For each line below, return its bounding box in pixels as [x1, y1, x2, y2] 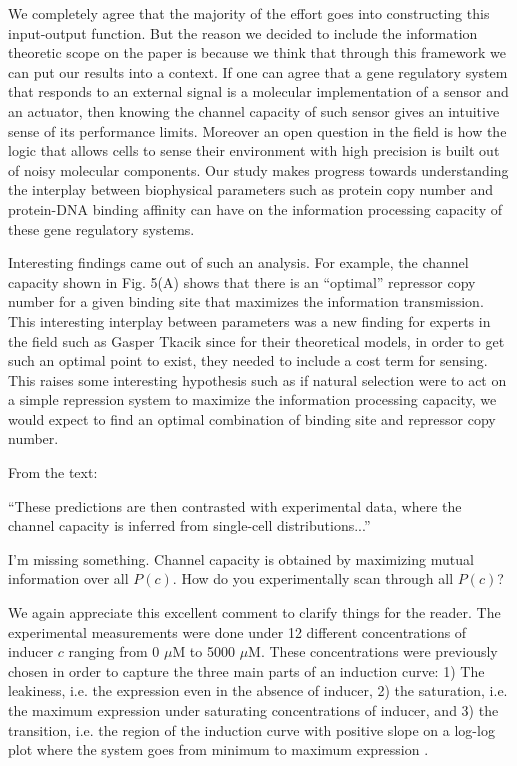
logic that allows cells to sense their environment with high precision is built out [8, 140, 500, 161]
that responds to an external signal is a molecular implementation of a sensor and [8, 81, 509, 102]
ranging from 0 [68, 641, 160, 662]
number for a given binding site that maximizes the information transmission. [8, 291, 484, 312]
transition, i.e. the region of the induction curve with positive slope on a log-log [8, 719, 495, 740]
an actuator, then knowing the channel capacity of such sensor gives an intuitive [8, 100, 500, 121]
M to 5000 [172, 641, 235, 662]
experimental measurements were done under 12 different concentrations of [8, 621, 467, 642]
